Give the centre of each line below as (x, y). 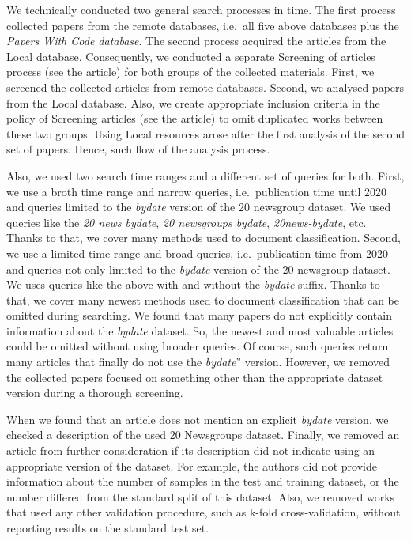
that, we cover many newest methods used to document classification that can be (203, 299)
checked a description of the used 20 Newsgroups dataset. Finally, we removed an (203, 435)
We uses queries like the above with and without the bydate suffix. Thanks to (193, 284)
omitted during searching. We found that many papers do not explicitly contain (199, 315)
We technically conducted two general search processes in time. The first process (201, 9)
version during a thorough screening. (95, 393)
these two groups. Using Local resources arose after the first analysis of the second (205, 133)
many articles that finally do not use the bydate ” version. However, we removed (198, 362)
